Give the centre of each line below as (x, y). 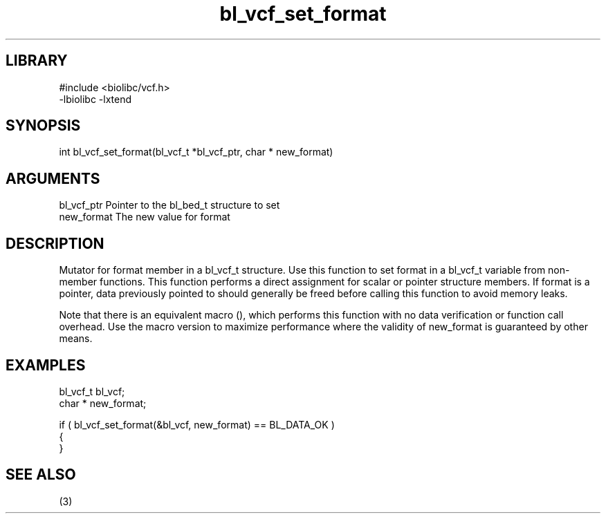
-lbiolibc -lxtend (95, 99)
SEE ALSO (41, 475)
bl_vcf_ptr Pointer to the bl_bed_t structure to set (169, 205)
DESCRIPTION (55, 243)
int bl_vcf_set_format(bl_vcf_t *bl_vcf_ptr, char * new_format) (196, 152)
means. (76, 339)
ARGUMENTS (53, 178)
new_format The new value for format (145, 217)
